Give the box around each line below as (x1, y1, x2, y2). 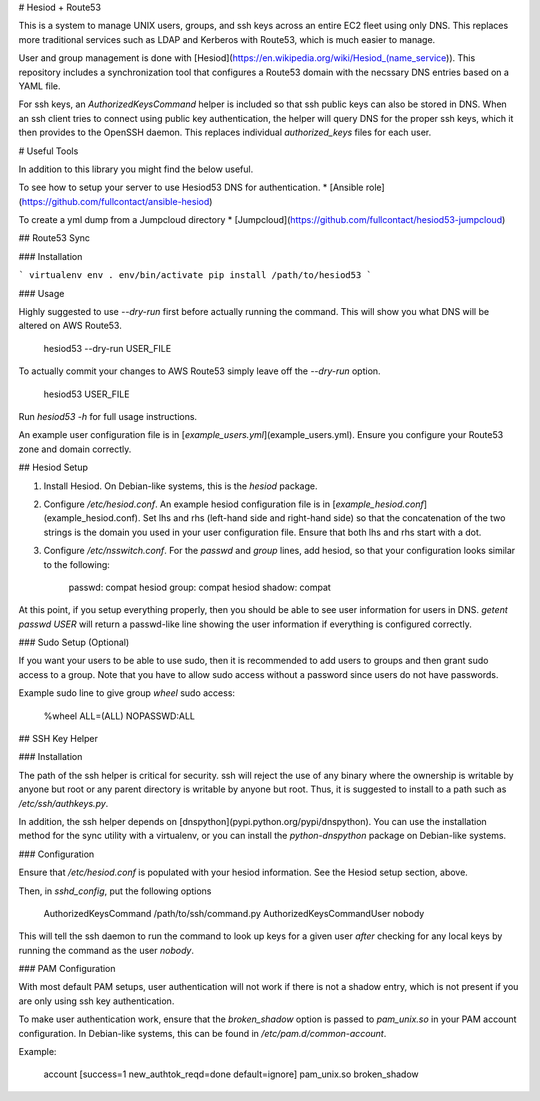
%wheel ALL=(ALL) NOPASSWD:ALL (43, 710, 195, 722)
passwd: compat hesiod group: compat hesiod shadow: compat (68, 581, 332, 593)
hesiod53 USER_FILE (43, 388, 130, 400)
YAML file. (18, 80, 61, 92)
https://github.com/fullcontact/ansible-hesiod (21, 195, 210, 207)
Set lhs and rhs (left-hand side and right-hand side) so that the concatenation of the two (142, 512, 506, 524)
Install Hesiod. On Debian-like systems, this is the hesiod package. (43, 480, 318, 492)
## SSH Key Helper (18, 733, 99, 745)
